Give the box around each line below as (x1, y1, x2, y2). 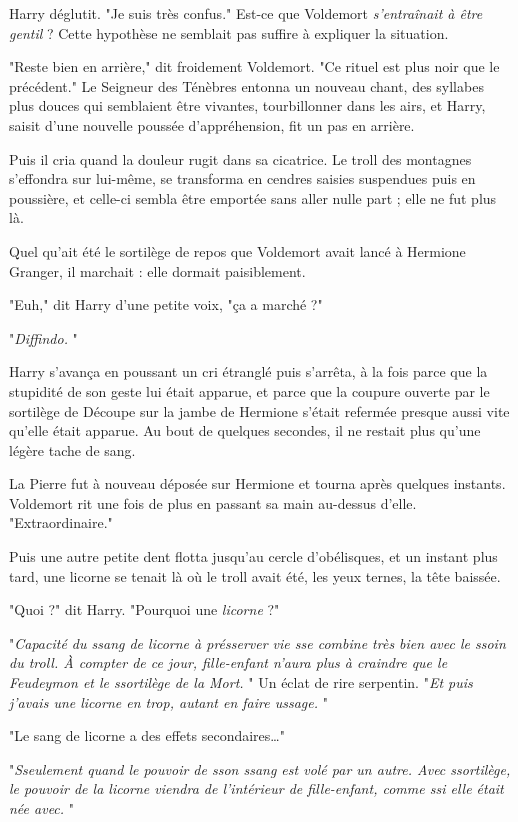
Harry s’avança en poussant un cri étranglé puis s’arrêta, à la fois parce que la (9, 361, 488, 382)
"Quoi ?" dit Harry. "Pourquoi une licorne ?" (9, 599, 280, 620)
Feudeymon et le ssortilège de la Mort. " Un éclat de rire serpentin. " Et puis (9, 672, 473, 693)
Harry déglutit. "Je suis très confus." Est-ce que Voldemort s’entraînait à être (9, 3, 483, 23)
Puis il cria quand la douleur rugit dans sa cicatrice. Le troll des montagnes (9, 148, 472, 169)
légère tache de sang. (9, 439, 136, 460)
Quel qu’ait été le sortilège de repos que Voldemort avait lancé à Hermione (9, 240, 466, 261)
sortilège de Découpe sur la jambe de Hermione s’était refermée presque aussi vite (9, 400, 510, 421)
